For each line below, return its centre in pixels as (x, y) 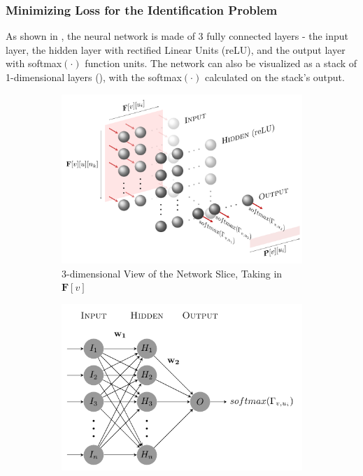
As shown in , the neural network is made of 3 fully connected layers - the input (177, 36)
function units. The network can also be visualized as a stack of (221, 63)
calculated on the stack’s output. (275, 77)
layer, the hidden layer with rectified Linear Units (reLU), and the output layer (176, 49)
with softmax (34, 63)
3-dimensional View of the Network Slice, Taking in (172, 273)
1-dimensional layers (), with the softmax (94, 77)
